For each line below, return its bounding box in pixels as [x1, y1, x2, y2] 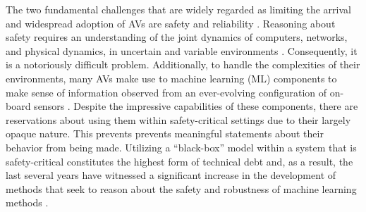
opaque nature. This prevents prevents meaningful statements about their [6, 126, 324, 141]
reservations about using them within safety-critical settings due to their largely [6, 112, 351, 127]
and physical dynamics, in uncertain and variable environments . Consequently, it [6, 43, 358, 58]
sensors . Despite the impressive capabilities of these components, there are [34, 99, 358, 113]
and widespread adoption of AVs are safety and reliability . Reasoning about [6, 15, 336, 30]
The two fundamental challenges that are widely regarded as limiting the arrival [6, 2, 351, 16]
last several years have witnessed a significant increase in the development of [6, 168, 336, 182]
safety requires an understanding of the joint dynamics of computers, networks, [6, 30, 348, 44]
